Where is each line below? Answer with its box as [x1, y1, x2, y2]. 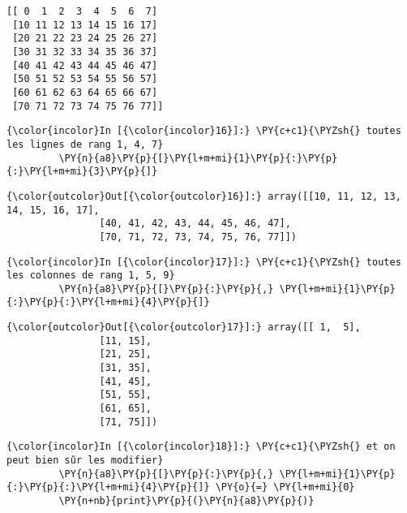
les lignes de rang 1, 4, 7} [6, 138, 164, 150]
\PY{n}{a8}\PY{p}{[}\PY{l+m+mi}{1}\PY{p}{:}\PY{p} [58, 152, 338, 164]
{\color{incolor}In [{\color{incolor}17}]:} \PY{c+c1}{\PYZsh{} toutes [6, 256, 401, 268]
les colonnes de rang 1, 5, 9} [6, 269, 175, 282]
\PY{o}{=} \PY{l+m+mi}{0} [215, 481, 355, 494]
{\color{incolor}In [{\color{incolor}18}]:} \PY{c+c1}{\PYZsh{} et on [6, 441, 396, 453]
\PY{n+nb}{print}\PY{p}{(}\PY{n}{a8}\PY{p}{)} [58, 495, 315, 507]
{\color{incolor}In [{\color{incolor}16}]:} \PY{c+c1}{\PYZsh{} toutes [6, 125, 401, 137]
